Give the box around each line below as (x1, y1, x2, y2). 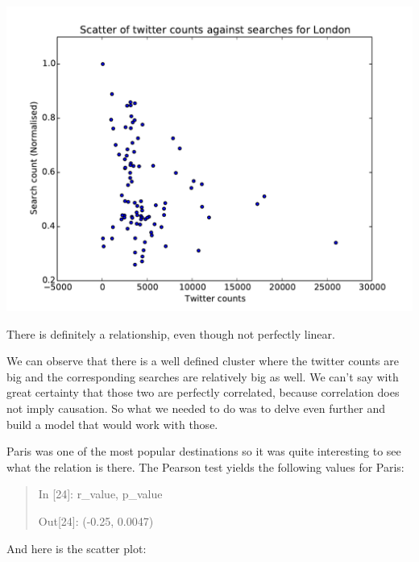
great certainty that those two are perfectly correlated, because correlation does (6, 384, 400, 401)
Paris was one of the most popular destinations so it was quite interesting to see (6, 443, 401, 460)
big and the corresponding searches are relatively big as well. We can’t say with (6, 368, 399, 385)
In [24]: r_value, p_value (38, 485, 163, 502)
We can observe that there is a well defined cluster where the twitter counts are (6, 352, 399, 369)
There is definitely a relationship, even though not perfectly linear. (6, 325, 335, 342)
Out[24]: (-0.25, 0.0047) (38, 512, 154, 529)
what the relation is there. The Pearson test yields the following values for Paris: (6, 458, 404, 475)
